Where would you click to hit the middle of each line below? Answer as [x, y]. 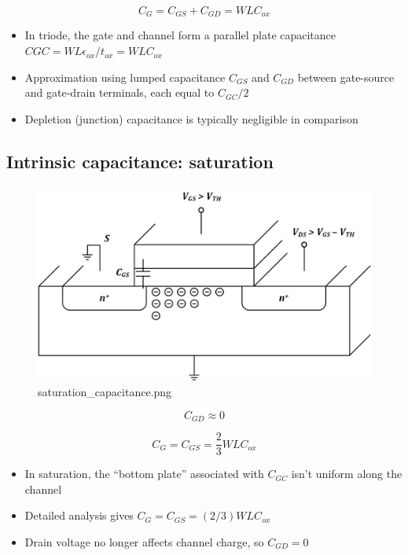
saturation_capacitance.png [105, 391]
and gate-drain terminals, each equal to [119, 92]
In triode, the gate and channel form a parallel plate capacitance [180, 35]
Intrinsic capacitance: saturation [140, 161]
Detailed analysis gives [79, 515]
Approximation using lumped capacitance [125, 77]
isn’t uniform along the [347, 474]
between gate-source [346, 77]
